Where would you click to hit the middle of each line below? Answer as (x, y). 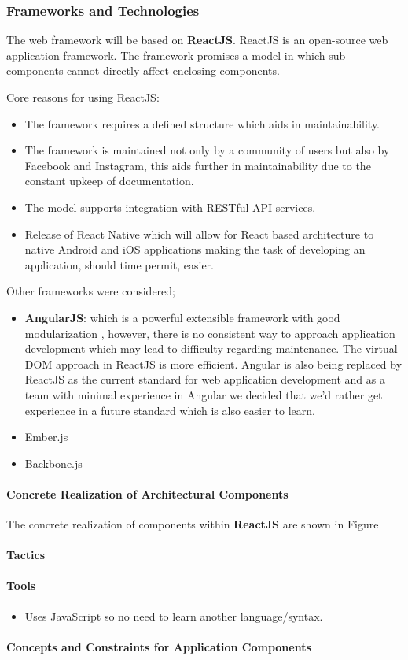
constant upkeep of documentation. (109, 181)
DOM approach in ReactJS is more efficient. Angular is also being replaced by (213, 363)
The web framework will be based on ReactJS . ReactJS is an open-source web (197, 40)
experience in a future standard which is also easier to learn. (170, 410)
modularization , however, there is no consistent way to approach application (210, 333)
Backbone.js (53, 463)
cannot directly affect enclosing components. (173, 70)
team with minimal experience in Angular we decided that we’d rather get (204, 394)
